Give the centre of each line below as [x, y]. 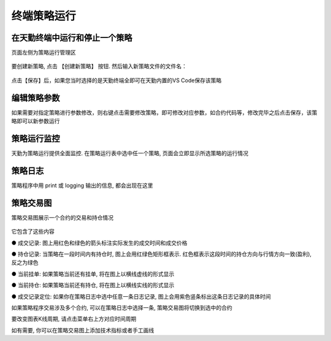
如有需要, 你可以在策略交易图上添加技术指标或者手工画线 [83, 330]
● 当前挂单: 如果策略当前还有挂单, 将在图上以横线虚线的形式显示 [93, 274]
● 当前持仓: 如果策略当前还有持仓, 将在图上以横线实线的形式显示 [93, 285]
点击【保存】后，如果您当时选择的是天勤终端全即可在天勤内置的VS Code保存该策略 [116, 80]
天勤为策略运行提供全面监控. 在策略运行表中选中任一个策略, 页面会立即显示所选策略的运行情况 [130, 153]
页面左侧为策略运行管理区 [44, 53]
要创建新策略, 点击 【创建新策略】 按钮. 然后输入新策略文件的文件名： [99, 66]
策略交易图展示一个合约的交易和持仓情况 [62, 217]
